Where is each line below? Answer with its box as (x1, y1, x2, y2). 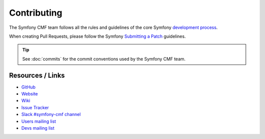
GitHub (21, 84, 36, 90)
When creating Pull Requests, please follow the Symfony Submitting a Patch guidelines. (9, 33, 186, 39)
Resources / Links (9, 71, 65, 79)
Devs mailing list (21, 125, 55, 131)
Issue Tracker (21, 104, 49, 110)
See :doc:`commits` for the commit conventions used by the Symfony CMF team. (22, 56, 186, 62)
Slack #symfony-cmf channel (21, 112, 81, 117)
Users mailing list (21, 118, 56, 124)
